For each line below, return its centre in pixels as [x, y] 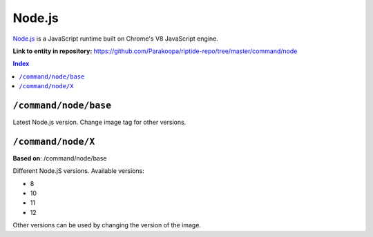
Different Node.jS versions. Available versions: [78, 171]
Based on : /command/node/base [60, 158]
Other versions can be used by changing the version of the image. [107, 225]
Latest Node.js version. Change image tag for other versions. [99, 122]
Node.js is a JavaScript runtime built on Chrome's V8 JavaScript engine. [116, 39]
